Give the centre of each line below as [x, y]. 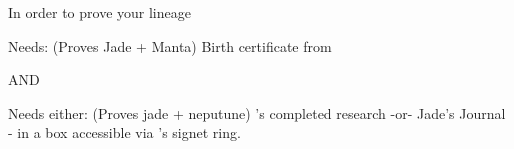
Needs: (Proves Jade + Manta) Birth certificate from [170, 45]
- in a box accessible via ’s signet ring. [124, 132]
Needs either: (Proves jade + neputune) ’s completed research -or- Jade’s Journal [257, 112]
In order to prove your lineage [99, 12]
